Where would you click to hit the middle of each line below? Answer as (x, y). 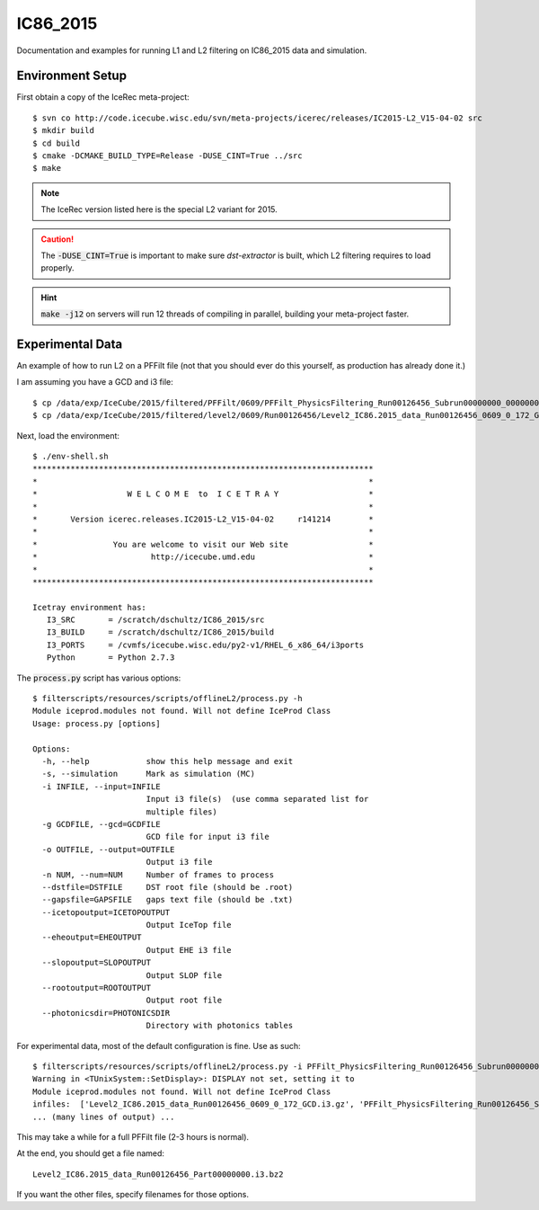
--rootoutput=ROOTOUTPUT (97, 988)
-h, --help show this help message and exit (168, 761)
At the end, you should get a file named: (91, 1153)
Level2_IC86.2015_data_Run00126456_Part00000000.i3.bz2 (158, 1174)
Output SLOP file (184, 975)
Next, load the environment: (68, 435)
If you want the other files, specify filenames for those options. (133, 1195)
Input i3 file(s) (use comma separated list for (257, 799)
